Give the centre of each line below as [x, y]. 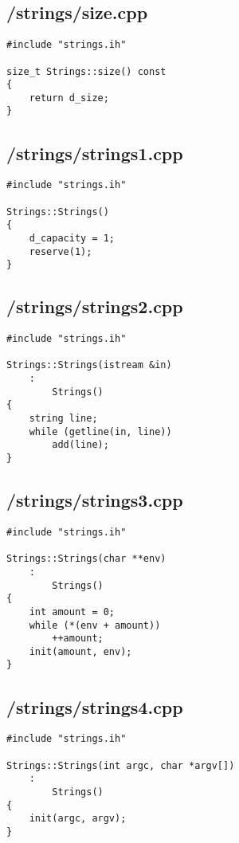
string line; [63, 419]
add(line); [80, 445]
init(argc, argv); [78, 819]
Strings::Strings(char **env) [86, 559]
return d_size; [69, 98]
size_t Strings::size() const [86, 71]
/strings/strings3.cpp [95, 500]
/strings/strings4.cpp [95, 706]
